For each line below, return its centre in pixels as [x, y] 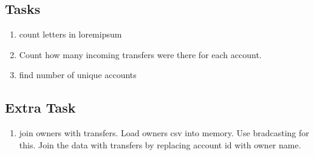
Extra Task [40, 107]
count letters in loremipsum [70, 34]
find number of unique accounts [78, 75]
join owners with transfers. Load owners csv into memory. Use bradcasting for [164, 133]
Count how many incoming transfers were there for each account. [140, 54]
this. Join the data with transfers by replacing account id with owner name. [160, 144]
